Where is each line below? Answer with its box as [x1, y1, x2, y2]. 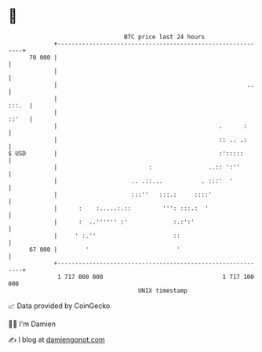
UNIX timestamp [137, 286, 188, 295]
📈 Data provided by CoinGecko [8, 301, 111, 310]
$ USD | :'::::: [8, 149, 244, 158]
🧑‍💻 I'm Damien [8, 319, 56, 328]
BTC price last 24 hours [124, 33, 206, 41]
